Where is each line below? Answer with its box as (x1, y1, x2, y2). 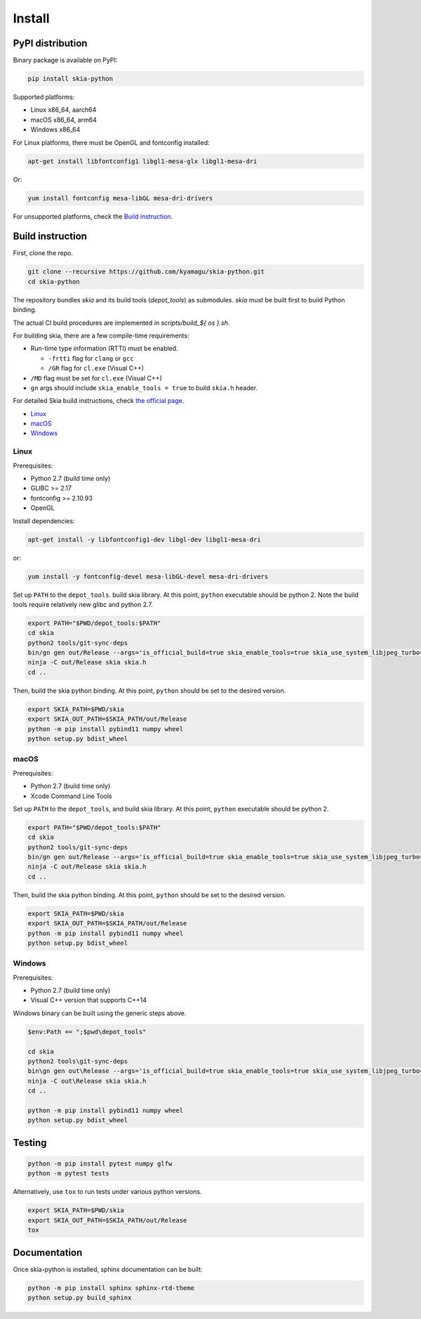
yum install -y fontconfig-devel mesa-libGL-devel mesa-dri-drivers (27, 572, 269, 580)
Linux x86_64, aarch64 (30, 105, 97, 114)
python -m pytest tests (27, 1169, 110, 1178)
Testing (13, 1136, 47, 1149)
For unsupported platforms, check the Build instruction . (13, 212, 173, 221)
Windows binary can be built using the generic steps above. (13, 1009, 187, 1017)
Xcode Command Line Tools (30, 792, 112, 800)
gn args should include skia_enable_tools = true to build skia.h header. (30, 383, 258, 392)
